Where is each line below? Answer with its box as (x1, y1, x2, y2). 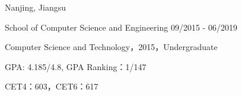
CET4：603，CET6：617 (5, 80, 98, 92)
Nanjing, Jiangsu (5, 1, 66, 13)
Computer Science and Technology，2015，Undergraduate (5, 41, 218, 53)
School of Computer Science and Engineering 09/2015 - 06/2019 (5, 21, 237, 33)
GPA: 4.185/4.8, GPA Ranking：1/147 (5, 60, 147, 72)
